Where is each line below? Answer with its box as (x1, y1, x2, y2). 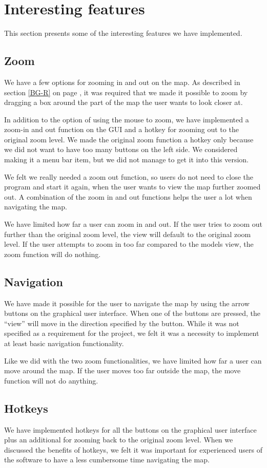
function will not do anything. (4, 375, 98, 386)
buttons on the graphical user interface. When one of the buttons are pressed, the (4, 308, 260, 318)
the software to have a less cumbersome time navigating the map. (4, 454, 210, 465)
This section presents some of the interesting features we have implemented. (4, 28, 242, 38)
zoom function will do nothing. (4, 248, 101, 259)
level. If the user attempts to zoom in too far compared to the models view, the (4, 239, 254, 249)
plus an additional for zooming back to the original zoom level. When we (4, 434, 233, 445)
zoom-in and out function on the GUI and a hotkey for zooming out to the (4, 124, 239, 135)
